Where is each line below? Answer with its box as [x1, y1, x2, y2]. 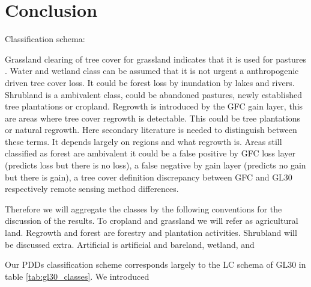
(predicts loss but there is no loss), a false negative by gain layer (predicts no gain [5, 159, 306, 171]
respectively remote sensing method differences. [5, 182, 179, 195]
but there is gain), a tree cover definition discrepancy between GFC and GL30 [5, 170, 292, 183]
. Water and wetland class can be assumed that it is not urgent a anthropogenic [5, 64, 299, 77]
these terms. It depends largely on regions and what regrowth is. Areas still [5, 135, 282, 147]
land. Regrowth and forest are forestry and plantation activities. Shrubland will [5, 226, 297, 239]
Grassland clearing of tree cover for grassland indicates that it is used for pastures [5, 52, 306, 65]
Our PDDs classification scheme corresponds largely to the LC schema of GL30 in [5, 258, 306, 271]
